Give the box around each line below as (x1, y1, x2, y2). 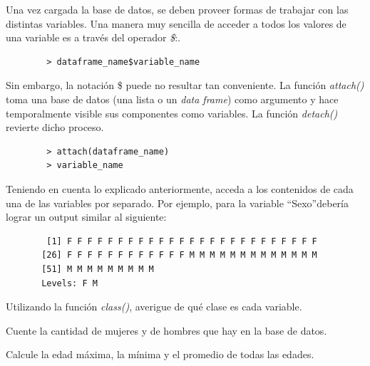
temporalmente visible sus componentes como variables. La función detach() (6, 105, 338, 120)
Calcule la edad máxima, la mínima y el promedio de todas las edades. (6, 347, 314, 362)
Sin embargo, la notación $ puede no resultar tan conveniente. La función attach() (6, 78, 364, 93)
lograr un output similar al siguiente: (6, 209, 167, 224)
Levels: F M (41, 278, 98, 288)
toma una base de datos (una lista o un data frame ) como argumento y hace (6, 91, 339, 106)
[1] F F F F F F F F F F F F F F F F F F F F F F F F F (46, 236, 317, 246)
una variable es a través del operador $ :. (6, 30, 180, 45)
